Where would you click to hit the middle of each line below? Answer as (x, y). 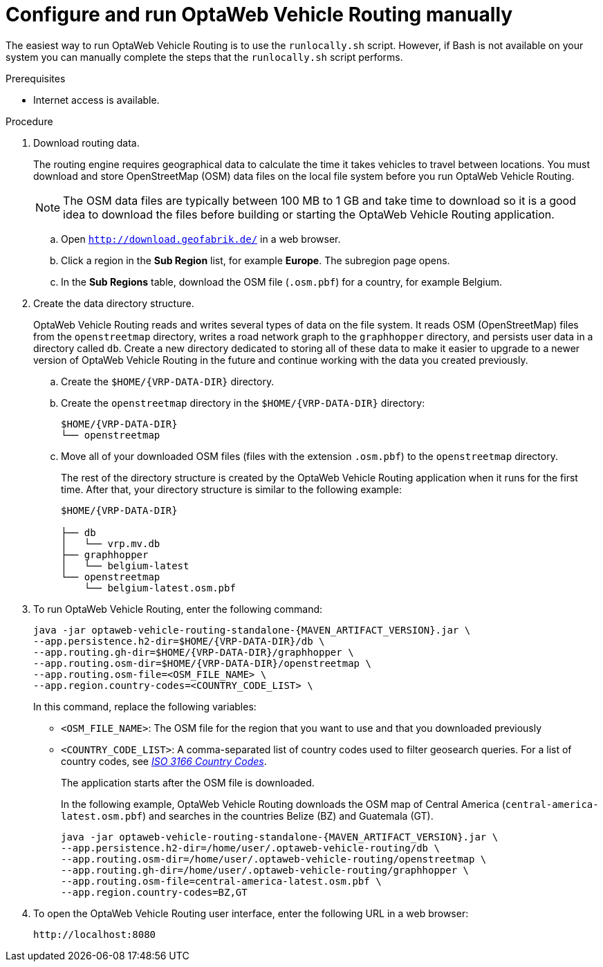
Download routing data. (86, 142)
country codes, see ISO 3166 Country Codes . (164, 761)
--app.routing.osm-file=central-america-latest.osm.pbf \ (221, 881)
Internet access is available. (96, 100)
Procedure (29, 121)
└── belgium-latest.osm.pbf (160, 588)
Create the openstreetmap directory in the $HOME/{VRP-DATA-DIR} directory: (243, 403)
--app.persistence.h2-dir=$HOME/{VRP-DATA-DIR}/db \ (179, 641)
